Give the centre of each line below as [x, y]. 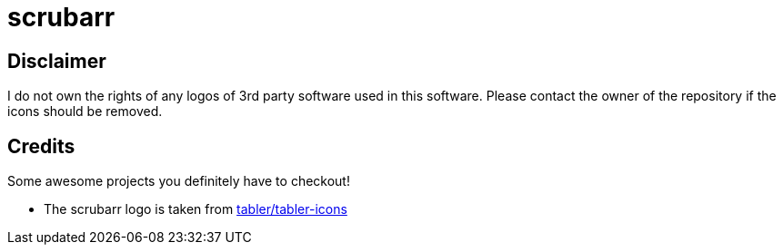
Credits [41, 146]
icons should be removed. [85, 111]
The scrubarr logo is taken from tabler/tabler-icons [196, 209]
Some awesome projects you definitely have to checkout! [179, 181]
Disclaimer [57, 61]
